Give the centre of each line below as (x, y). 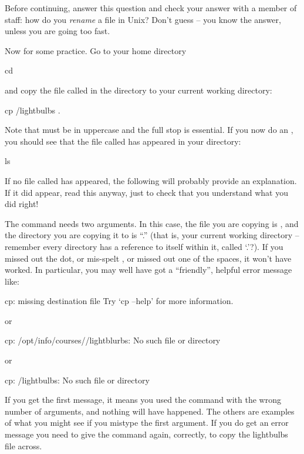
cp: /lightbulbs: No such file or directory (77, 380)
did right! (22, 204)
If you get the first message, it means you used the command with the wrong (143, 400)
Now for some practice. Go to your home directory (96, 50)
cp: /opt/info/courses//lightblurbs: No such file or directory (113, 340)
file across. (23, 445)
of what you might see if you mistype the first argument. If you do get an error (147, 423)
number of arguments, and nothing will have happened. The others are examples (150, 411)
